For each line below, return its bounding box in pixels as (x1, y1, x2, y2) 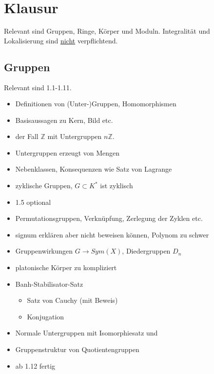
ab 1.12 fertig (15, 360, 56, 371)
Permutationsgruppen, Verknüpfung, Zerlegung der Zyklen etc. (15, 213, 203, 223)
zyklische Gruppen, (15, 180, 73, 191)
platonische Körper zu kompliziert (15, 262, 117, 273)
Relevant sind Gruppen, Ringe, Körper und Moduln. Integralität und (4, 26, 210, 36)
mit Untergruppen (47, 131, 102, 141)
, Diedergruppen (122, 246, 171, 256)
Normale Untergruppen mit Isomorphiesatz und (15, 328, 158, 338)
